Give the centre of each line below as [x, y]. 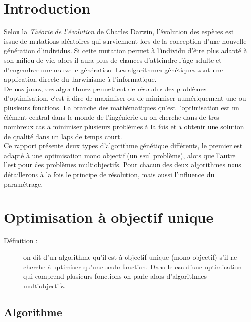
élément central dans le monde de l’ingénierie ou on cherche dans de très [112, 117]
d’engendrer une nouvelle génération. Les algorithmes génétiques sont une [114, 69]
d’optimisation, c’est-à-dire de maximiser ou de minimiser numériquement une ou [125, 98]
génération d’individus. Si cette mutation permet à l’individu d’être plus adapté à [125, 50]
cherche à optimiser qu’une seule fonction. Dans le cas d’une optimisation [133, 266]
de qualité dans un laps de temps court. [63, 136]
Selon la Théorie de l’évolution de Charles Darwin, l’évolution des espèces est [119, 31]
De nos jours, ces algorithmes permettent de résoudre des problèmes [105, 88]
